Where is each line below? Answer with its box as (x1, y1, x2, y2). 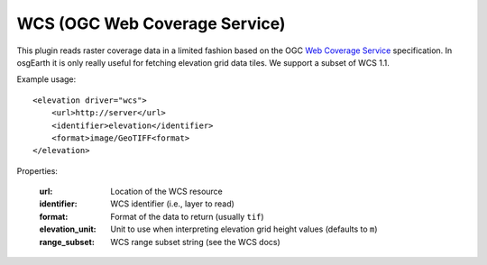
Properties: (16, 165, 59, 176)
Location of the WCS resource (110, 186, 223, 197)
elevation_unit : (39, 224, 96, 234)
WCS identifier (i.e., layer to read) (110, 198, 234, 209)
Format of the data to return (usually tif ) (110, 211, 265, 222)
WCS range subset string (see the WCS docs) (110, 236, 281, 247)
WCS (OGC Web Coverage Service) (16, 14, 286, 33)
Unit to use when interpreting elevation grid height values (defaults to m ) (110, 224, 378, 234)
